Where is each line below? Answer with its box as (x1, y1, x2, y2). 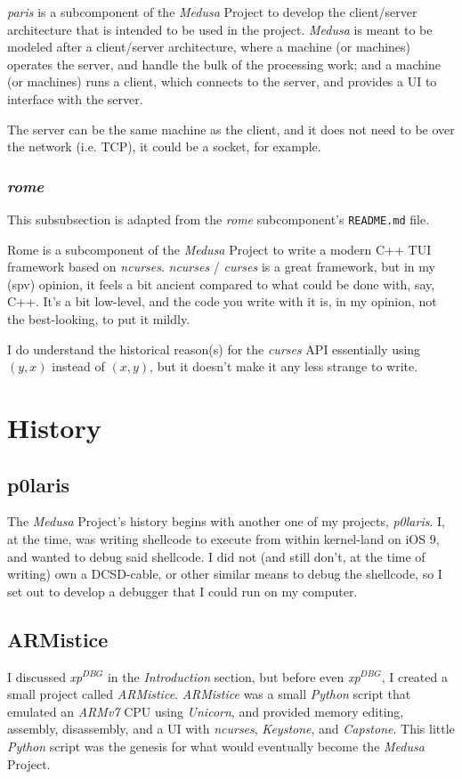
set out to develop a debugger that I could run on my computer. (7, 581, 358, 600)
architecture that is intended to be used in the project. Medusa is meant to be (7, 20, 433, 38)
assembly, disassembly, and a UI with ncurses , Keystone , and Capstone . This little (7, 719, 455, 738)
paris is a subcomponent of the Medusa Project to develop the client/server (7, 3, 417, 20)
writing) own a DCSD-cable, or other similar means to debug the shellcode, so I (7, 564, 442, 583)
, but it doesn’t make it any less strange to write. (150, 357, 418, 376)
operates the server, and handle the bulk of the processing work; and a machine (7, 54, 442, 73)
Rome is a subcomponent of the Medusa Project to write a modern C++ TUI (7, 239, 432, 258)
